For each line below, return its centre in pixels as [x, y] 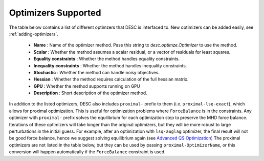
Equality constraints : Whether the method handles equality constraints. [107, 59]
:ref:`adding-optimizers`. [34, 34]
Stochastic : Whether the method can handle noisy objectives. [97, 72]
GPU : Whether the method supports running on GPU [87, 86]
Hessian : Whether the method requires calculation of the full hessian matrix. [111, 79]
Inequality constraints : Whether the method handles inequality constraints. [110, 65]
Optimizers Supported [55, 13]
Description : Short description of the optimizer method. [90, 93]
